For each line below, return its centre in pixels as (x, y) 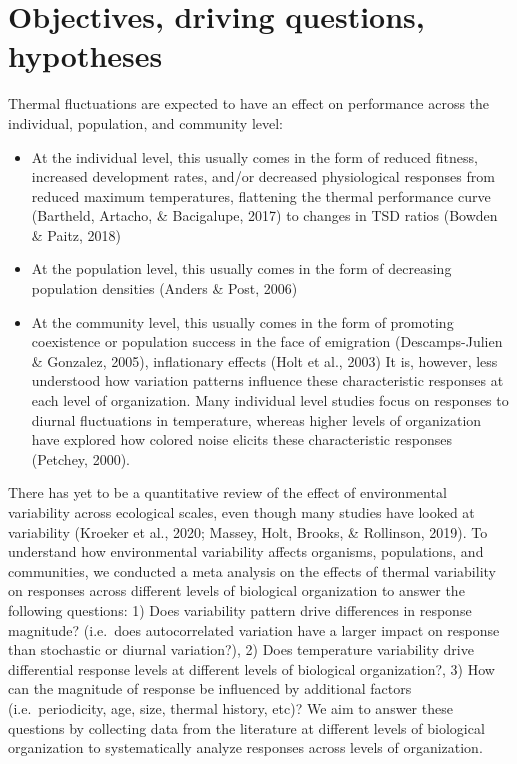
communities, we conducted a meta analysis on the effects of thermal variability (252, 570)
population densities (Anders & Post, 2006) (164, 288)
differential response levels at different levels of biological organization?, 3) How (251, 668)
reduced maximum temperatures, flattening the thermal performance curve (261, 195)
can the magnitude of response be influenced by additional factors (210, 688)
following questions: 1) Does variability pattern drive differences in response (240, 609)
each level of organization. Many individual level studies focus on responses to (270, 400)
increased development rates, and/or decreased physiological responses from (263, 176)
